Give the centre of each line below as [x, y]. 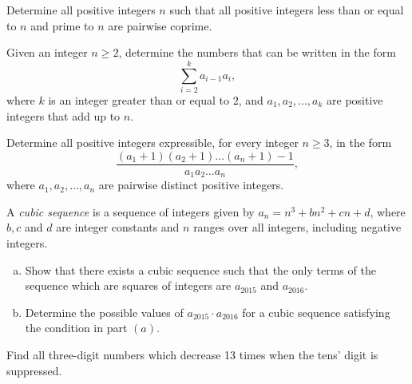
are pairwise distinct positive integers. [191, 185]
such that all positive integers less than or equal [287, 10]
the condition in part [76, 328]
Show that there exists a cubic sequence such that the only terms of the [200, 269]
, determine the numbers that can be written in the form [257, 52]
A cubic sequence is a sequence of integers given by [131, 211]
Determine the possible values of [104, 312]
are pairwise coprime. [160, 25]
